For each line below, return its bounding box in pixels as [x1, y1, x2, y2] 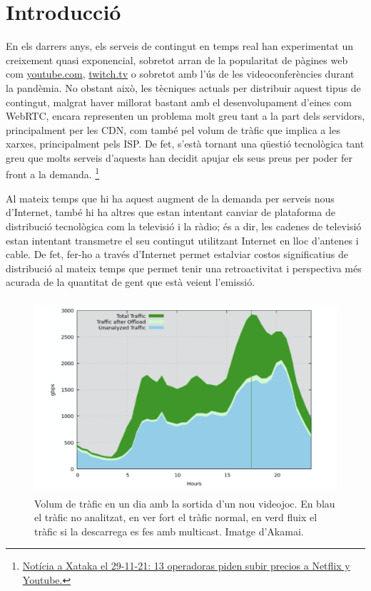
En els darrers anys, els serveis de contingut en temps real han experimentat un [6, 38, 354, 53]
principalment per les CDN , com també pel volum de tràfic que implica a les [6, 122, 340, 137]
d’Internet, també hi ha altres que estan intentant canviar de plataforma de [6, 205, 335, 220]
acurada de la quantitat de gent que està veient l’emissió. [6, 274, 255, 289]
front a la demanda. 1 [6, 165, 100, 182]
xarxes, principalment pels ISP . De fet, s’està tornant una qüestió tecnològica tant [6, 136, 365, 151]
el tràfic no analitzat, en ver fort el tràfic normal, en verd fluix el [34, 510, 317, 525]
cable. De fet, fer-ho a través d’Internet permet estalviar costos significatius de [6, 247, 348, 262]
